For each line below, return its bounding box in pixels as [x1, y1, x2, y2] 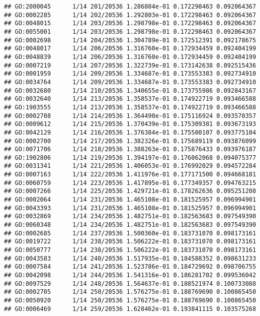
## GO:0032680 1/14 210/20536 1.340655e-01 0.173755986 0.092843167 [4, 87, 256, 94]
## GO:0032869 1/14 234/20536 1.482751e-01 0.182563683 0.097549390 [4, 213, 256, 220]
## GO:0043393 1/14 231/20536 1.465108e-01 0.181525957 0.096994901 [4, 204, 256, 212]
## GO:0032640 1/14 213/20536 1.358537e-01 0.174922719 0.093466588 [4, 95, 256, 103]
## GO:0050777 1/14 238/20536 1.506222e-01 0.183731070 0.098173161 [4, 246, 256, 254]
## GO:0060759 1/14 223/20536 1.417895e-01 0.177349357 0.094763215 [4, 179, 256, 186]
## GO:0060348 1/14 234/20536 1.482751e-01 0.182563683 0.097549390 [4, 221, 256, 229]
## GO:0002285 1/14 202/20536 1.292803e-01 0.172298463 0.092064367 [4, 11, 256, 19]
